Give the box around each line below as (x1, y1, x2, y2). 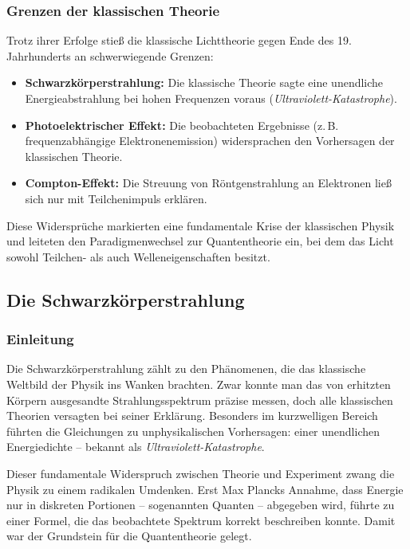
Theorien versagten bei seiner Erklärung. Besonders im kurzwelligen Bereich (6, 407, 378, 424)
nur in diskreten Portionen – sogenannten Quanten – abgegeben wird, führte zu (6, 496, 395, 513)
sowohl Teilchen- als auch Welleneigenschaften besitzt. (6, 248, 270, 265)
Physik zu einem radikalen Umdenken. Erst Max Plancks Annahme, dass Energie (6, 480, 404, 497)
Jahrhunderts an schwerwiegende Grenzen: (6, 47, 214, 64)
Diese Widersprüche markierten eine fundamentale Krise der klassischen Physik (6, 217, 395, 233)
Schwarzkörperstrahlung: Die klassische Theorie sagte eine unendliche (25, 74, 384, 91)
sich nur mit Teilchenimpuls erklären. (25, 190, 207, 206)
